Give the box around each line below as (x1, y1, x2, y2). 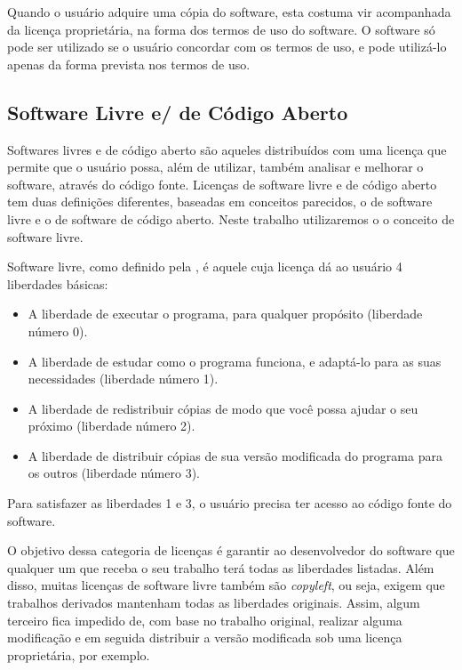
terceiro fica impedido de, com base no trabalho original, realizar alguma (7, 610, 402, 629)
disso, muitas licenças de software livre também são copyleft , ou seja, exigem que (7, 576, 445, 594)
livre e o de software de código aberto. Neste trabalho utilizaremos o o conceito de (7, 209, 455, 228)
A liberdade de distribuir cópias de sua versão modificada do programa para (28, 446, 442, 464)
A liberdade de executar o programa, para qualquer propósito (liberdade (28, 304, 423, 323)
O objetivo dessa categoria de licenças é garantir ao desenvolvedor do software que (7, 541, 455, 560)
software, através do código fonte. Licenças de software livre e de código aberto (7, 174, 437, 193)
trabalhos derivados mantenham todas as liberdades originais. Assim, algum (7, 593, 420, 612)
